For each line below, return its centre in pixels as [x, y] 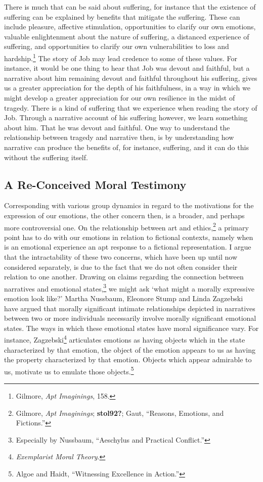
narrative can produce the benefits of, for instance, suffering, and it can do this [126, 147]
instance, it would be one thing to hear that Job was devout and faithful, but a [127, 68]
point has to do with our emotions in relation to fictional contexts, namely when [129, 237]
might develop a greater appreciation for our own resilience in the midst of [120, 98]
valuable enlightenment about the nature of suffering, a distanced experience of [127, 36]
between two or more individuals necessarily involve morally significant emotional [130, 318]
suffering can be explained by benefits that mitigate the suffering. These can [122, 16]
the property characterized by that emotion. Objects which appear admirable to [128, 359]
